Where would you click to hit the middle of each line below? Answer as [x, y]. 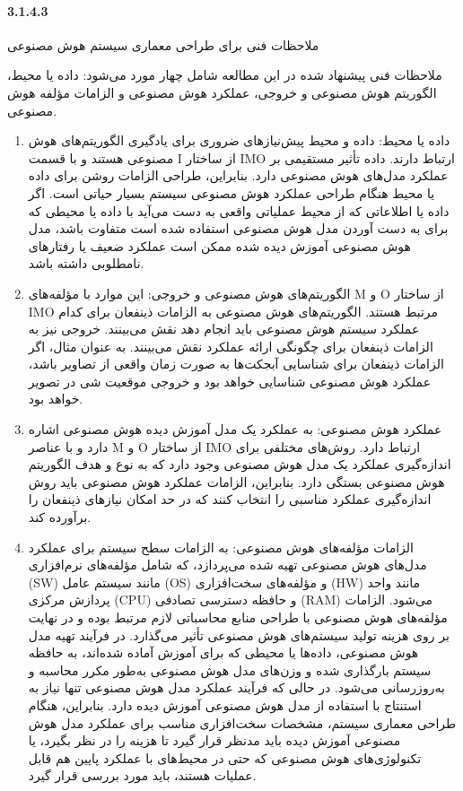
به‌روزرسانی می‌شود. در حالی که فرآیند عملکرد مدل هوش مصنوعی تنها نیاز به [236, 687]
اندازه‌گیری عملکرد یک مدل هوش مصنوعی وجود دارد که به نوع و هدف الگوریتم [240, 464]
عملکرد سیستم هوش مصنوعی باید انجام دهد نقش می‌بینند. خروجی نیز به [224, 329]
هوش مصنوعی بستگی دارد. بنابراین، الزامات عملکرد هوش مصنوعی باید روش [236, 481]
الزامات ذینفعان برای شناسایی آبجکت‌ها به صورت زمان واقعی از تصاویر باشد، [236, 364]
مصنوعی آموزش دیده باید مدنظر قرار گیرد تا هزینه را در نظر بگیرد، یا [214, 740]
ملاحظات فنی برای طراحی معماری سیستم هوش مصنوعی [163, 44]
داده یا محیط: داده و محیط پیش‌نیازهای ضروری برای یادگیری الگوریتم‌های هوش [239, 140]
